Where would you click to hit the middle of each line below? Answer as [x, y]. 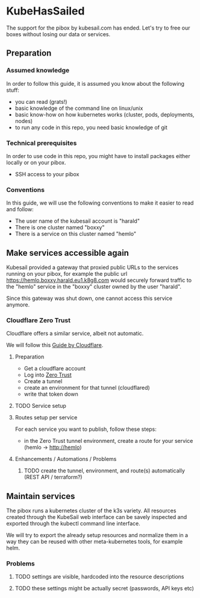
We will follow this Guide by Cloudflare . [55, 345]
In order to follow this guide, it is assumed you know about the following [95, 83]
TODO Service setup [40, 406]
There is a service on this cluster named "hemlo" [76, 234]
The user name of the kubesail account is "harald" [77, 221]
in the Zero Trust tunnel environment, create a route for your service [108, 441]
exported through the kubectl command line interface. [73, 524]
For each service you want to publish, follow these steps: [86, 429]
